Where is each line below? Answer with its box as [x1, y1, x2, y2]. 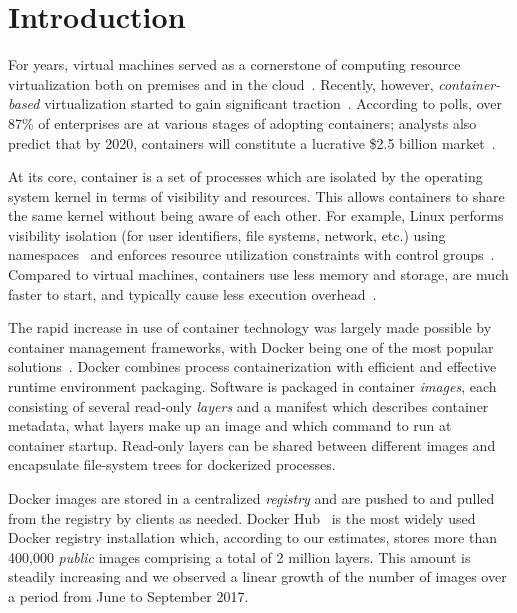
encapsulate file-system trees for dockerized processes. [8, 454, 336, 475]
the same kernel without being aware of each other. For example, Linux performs [8, 205, 504, 226]
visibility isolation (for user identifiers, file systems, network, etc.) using [8, 224, 446, 245]
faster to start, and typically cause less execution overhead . [8, 283, 377, 304]
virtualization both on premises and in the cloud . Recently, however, [8, 73, 434, 94]
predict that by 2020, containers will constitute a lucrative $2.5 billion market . [8, 132, 496, 153]
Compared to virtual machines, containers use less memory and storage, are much [8, 264, 509, 285]
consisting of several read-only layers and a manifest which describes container [8, 395, 489, 416]
